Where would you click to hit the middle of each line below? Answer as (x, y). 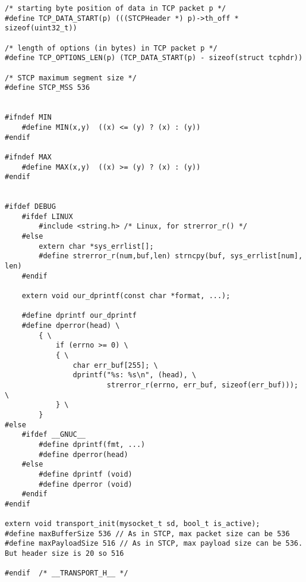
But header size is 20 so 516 (64, 554)
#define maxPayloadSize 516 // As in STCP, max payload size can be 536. (154, 544)
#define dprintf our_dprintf (79, 316)
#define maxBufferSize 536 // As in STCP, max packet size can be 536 (147, 533)
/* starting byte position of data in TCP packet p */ (116, 8)
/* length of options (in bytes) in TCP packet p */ (111, 48)
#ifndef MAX (28, 157)
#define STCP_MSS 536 (48, 88)
